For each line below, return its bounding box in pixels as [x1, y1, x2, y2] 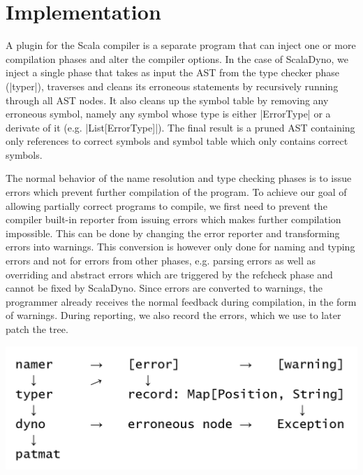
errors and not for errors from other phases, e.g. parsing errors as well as [6, 253, 316, 268]
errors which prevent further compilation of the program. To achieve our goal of [6, 185, 347, 199]
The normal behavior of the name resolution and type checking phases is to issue [6, 171, 352, 185]
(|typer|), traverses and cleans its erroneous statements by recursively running [6, 78, 339, 93]
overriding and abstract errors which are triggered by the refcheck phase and [6, 267, 333, 281]
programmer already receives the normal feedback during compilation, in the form [6, 294, 357, 309]
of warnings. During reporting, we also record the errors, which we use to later [6, 308, 341, 322]
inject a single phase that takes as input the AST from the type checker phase [6, 65, 339, 80]
